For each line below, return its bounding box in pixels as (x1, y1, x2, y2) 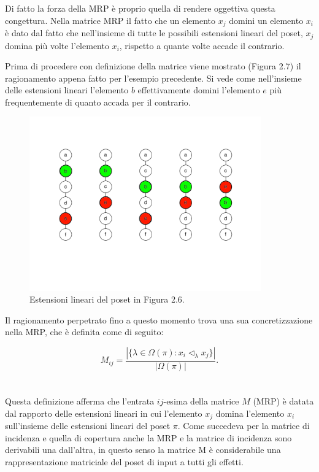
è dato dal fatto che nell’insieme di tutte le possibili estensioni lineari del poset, (5, 26, 303, 39)
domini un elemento (229, 14, 304, 26)
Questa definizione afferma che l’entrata (5, 395, 155, 408)
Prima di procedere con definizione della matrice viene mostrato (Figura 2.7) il (5, 60, 301, 72)
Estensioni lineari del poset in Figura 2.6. (29, 293, 185, 306)
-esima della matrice (163, 395, 239, 408)
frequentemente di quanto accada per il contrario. (5, 95, 191, 108)
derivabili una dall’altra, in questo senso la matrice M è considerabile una (5, 443, 281, 456)
